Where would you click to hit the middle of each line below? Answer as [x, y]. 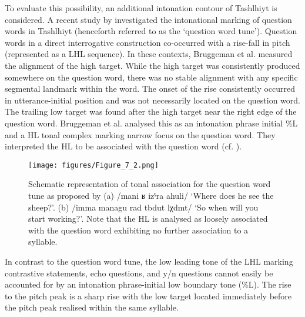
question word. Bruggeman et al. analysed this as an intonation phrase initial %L [151, 123]
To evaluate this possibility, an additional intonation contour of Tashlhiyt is [141, 8]
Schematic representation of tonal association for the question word [150, 184]
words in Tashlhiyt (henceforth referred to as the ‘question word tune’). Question [151, 31]
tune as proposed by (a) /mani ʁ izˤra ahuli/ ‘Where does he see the [151, 195]
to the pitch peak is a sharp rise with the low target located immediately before [148, 296]
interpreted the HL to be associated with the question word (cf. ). [123, 146]
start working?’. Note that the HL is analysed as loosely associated [148, 218]
